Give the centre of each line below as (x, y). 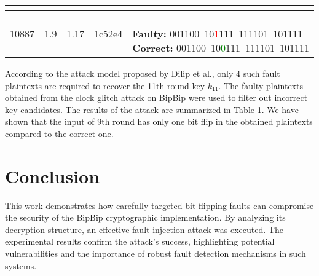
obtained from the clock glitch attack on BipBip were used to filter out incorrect (156, 97)
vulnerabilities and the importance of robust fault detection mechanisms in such (156, 254)
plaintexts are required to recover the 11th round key (105, 85)
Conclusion (53, 175)
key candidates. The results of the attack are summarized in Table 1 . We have (152, 109)
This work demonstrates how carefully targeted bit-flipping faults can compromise (159, 205)
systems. (21, 265)
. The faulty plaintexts (261, 85)
